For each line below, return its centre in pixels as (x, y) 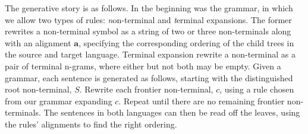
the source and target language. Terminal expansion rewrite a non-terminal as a (150, 54)
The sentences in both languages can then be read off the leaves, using (172, 112)
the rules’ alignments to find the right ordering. (91, 124)
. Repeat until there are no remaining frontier (202, 100)
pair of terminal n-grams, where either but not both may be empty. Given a (143, 66)
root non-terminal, (38, 89)
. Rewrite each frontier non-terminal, (146, 89)
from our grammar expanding (59, 100)
